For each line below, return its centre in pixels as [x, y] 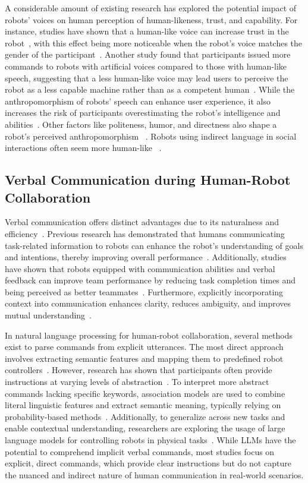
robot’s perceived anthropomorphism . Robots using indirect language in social [151, 136]
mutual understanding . [48, 315]
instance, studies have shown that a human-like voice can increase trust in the [147, 31]
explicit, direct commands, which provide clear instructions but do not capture [148, 463]
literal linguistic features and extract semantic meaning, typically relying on [143, 405]
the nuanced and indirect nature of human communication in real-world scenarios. [154, 474]
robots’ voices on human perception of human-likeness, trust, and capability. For [151, 19]
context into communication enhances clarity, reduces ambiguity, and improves [148, 303]
